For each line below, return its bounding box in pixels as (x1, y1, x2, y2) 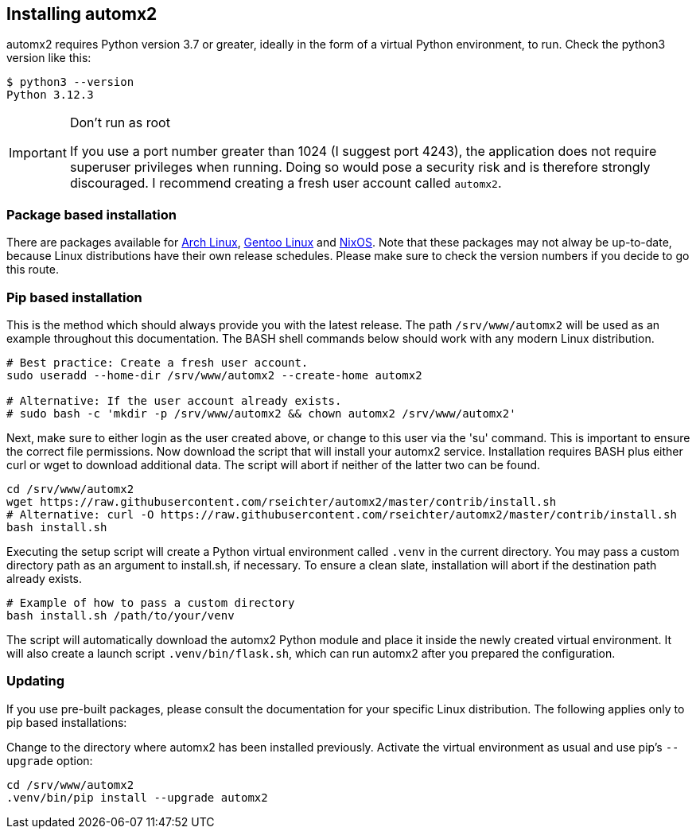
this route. (6, 262, 59, 277)
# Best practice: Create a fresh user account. (6, 355, 309, 369)
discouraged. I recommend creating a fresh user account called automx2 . (69, 175, 502, 192)
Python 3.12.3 (6, 88, 94, 102)
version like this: (6, 51, 91, 65)
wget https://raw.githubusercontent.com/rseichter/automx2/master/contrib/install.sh (6, 495, 557, 508)
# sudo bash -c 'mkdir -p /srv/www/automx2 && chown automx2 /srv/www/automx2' (6, 406, 516, 420)
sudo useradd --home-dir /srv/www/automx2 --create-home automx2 (6, 368, 422, 382)
